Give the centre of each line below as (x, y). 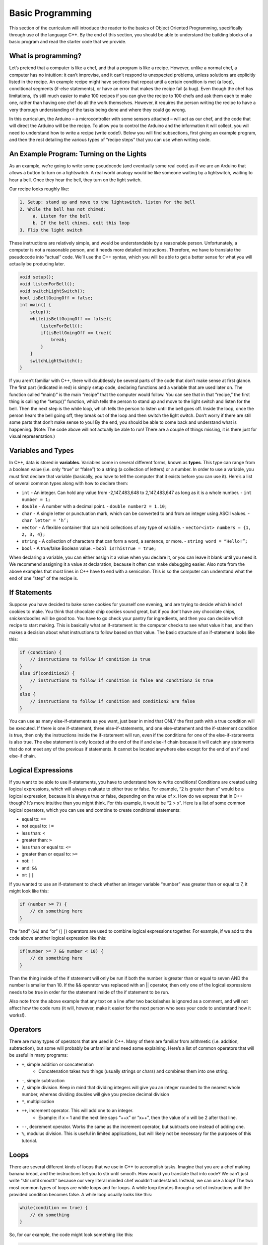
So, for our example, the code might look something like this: (71, 1235)
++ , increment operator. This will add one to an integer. (77, 1111)
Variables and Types (41, 450)
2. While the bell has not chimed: (63, 209)
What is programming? (45, 56)
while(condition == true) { (54, 1208)
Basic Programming (50, 13)
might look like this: (29, 891)
